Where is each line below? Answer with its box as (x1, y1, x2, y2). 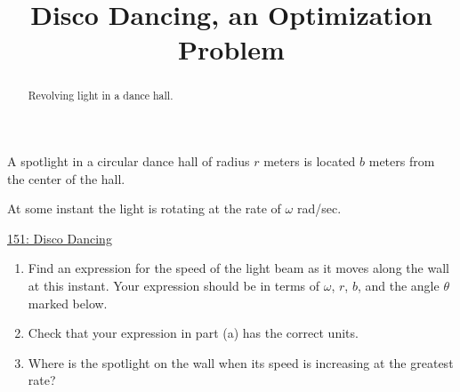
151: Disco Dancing (7, 228, 112, 247)
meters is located (263, 152, 356, 171)
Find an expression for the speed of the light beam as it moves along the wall (28, 259, 449, 277)
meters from (368, 152, 435, 171)
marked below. (28, 293, 108, 312)
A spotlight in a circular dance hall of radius (7, 152, 250, 171)
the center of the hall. (7, 169, 125, 188)
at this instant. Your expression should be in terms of (28, 276, 320, 294)
